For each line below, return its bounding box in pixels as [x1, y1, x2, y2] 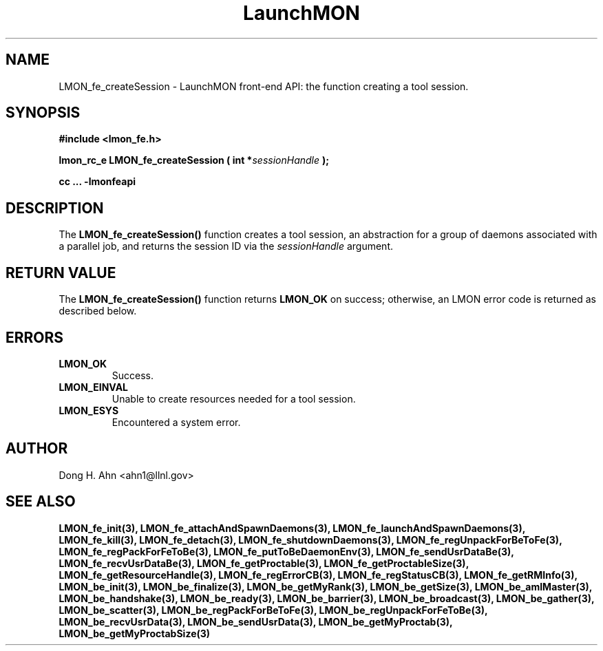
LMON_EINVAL [59, 381, 129, 393]
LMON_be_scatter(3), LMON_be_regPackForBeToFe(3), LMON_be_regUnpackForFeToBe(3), [59, 604, 488, 616]
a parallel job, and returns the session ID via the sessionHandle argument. [59, 240, 393, 253]
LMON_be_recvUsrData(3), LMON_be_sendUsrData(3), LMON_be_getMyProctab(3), [59, 615, 453, 628]
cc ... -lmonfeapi [59, 175, 136, 188]
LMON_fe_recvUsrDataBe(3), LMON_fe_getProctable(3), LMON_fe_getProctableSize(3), [59, 557, 469, 569]
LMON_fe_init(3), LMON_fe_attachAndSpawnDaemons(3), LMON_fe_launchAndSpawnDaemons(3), [59, 522, 525, 534]
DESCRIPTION [6, 199, 104, 217]
